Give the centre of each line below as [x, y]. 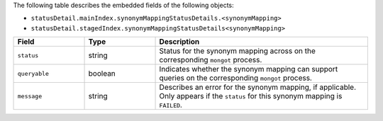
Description [179, 42]
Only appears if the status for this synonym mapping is [251, 96]
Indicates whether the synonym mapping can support [249, 69]
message [30, 96]
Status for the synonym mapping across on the [237, 51]
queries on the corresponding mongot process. [235, 78]
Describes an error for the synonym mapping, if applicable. [257, 87]
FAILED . [171, 105]
